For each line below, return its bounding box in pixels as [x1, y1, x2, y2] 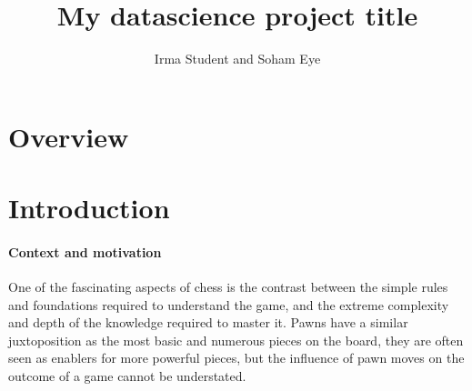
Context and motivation [8, 242, 162, 261]
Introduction [8, 189, 170, 226]
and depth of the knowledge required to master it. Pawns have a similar [8, 313, 408, 332]
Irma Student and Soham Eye [154, 49, 321, 68]
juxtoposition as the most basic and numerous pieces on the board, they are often [8, 330, 464, 349]
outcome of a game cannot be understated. [8, 366, 246, 386]
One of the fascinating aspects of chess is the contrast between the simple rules [8, 277, 448, 296]
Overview [8, 117, 129, 155]
